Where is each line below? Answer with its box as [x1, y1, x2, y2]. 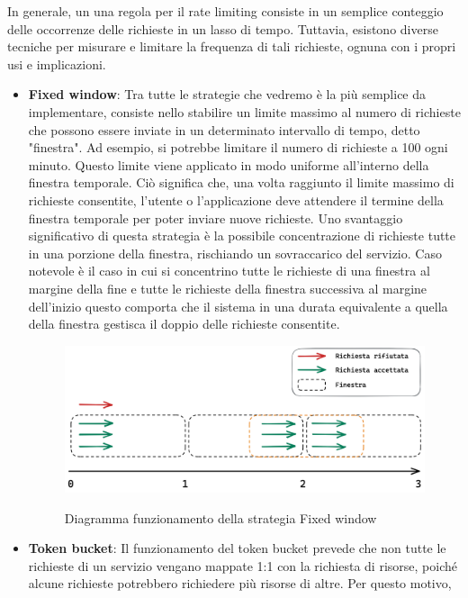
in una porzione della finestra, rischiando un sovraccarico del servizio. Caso [28, 243, 442, 262]
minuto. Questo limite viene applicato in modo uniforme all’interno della [28, 155, 429, 174]
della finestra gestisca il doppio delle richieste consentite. [28, 314, 340, 333]
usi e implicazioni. [7, 54, 106, 73]
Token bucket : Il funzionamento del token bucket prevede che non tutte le [28, 539, 446, 557]
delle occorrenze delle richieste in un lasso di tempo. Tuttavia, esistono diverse [7, 19, 438, 38]
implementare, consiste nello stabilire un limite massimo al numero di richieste [28, 102, 461, 121]
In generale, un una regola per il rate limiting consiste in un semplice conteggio [7, 2, 444, 20]
